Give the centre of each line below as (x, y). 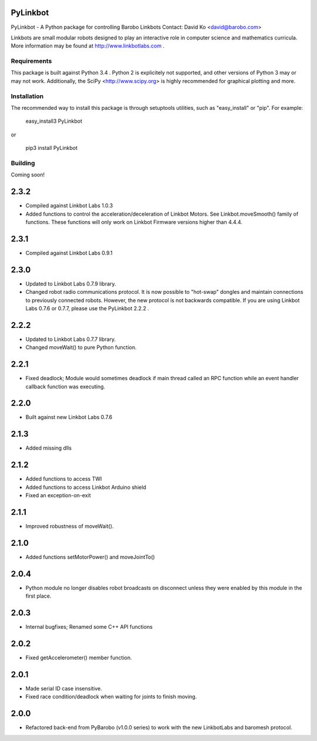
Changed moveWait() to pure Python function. (81, 347)
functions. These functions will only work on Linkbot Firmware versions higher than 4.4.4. (134, 222)
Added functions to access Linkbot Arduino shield (86, 487)
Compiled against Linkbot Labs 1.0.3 (69, 206)
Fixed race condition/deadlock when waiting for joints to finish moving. (111, 697)
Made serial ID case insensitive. (64, 688)
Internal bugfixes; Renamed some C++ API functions (89, 627)
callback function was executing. (65, 386)
